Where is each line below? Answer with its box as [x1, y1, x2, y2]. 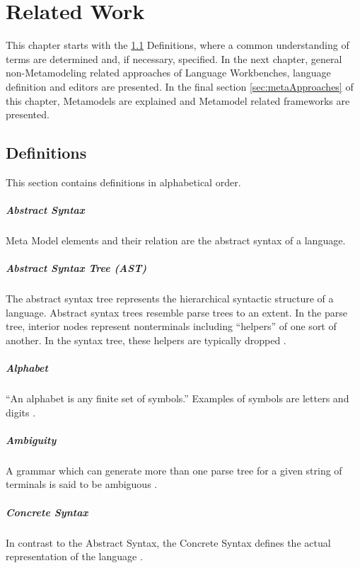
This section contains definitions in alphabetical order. [6, 174, 241, 189]
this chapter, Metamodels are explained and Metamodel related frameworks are [6, 93, 350, 108]
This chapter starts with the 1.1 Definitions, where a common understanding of [6, 38, 349, 52]
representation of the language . [6, 549, 143, 564]
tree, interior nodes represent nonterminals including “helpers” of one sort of [6, 319, 337, 334]
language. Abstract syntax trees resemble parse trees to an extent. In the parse [6, 305, 347, 319]
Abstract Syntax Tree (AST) [6, 261, 147, 276]
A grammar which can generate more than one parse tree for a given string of [6, 462, 342, 477]
